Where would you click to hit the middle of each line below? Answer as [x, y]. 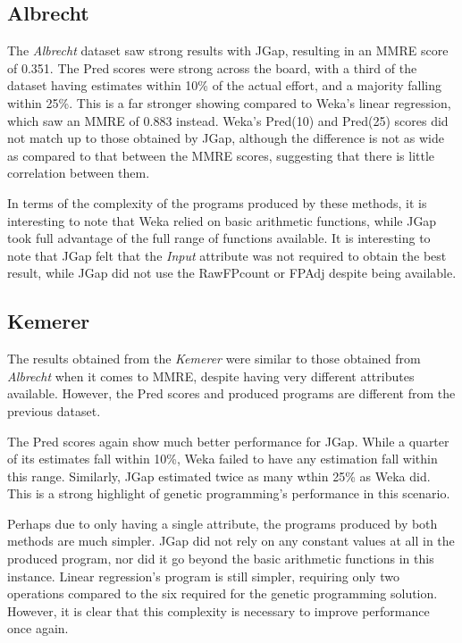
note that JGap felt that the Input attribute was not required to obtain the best [227, 255]
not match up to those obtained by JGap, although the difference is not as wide [226, 138]
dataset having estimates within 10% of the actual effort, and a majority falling [225, 85]
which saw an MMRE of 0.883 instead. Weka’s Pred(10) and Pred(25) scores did [228, 120]
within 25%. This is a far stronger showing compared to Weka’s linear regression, [229, 102]
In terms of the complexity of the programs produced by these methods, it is [217, 202]
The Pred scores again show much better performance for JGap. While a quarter [228, 441]
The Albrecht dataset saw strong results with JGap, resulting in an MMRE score [228, 50]
